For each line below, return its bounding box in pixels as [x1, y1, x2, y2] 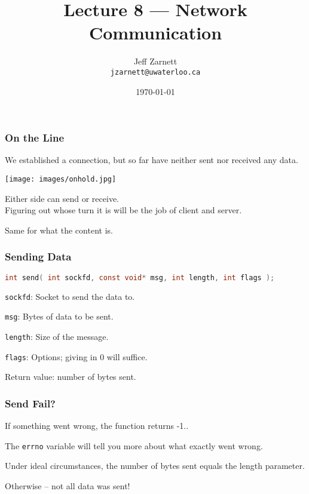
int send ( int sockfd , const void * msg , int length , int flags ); [5, 273, 275, 282]
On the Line [5, 130, 65, 145]
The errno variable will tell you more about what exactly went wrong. [5, 439, 263, 452]
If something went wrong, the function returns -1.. [5, 419, 189, 432]
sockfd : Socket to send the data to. [5, 290, 135, 302]
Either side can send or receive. [5, 192, 120, 204]
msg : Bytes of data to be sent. [5, 310, 114, 323]
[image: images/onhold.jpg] [5, 175, 117, 184]
